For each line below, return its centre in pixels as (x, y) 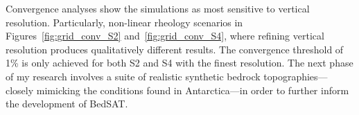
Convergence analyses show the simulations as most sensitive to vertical (158, 8)
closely (20, 90)
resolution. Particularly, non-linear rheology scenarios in (124, 22)
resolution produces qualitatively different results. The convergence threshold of (175, 49)
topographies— (296, 76)
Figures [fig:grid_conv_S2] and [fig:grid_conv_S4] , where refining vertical (165, 36)
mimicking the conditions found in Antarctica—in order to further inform (193, 90)
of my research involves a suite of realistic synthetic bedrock (133, 76)
